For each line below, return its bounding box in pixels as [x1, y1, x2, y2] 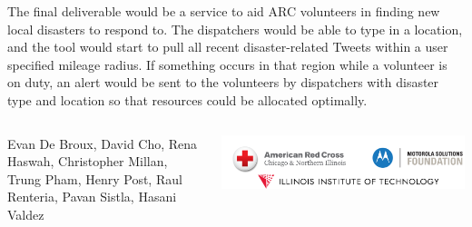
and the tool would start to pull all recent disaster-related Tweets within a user [7, 37, 448, 56]
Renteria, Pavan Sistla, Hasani [7, 187, 177, 206]
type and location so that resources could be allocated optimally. [7, 90, 368, 109]
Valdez [7, 204, 44, 223]
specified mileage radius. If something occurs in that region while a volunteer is [7, 54, 447, 74]
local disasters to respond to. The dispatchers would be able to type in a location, [7, 19, 463, 38]
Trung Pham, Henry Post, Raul [7, 169, 182, 188]
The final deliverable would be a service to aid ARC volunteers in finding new [7, 2, 440, 20]
